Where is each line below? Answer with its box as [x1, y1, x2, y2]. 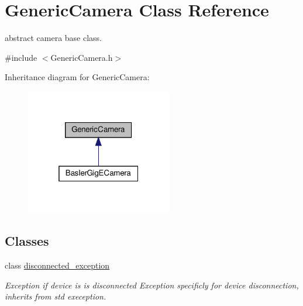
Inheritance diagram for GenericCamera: [5, 71, 150, 83]
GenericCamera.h [50, 51, 113, 63]
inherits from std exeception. [5, 290, 106, 302]
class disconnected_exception [5, 259, 110, 271]
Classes [5, 232, 49, 250]
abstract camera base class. [5, 32, 102, 44]
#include [5, 51, 37, 63]
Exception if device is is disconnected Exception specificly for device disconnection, [5, 279, 299, 291]
